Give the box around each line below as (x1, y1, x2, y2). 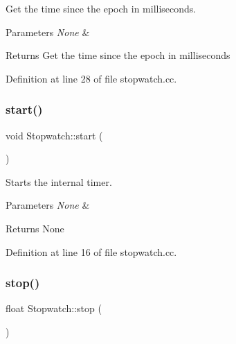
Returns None (6, 221, 64, 235)
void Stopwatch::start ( (6, 128, 103, 142)
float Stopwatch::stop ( (6, 301, 102, 316)
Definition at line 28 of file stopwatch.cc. (6, 71, 177, 85)
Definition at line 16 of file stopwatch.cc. (6, 244, 177, 259)
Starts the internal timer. (6, 174, 112, 189)
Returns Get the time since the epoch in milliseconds (6, 48, 230, 62)
